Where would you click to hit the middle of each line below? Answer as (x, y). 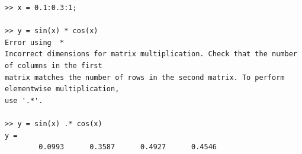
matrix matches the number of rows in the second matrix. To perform (145, 77)
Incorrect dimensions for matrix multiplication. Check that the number (151, 54)
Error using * (35, 42)
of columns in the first (54, 65)
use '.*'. (24, 100)
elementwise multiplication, (62, 89)
